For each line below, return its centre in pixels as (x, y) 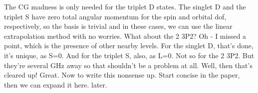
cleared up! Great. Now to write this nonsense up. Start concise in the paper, (122, 75)
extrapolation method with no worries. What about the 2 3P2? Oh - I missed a (125, 36)
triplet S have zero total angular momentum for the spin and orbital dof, (115, 16)
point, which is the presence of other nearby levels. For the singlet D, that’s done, (129, 46)
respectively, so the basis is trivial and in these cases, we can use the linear (118, 26)
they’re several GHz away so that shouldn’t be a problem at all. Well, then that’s (128, 65)
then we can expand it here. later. (56, 84)
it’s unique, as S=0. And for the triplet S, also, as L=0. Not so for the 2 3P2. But (129, 55)
